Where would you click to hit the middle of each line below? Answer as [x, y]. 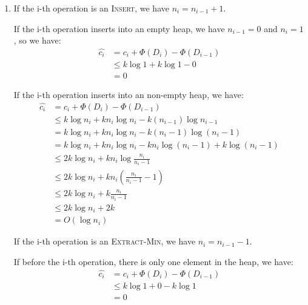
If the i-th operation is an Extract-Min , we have [105, 241]
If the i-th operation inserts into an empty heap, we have [119, 28]
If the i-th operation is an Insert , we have [91, 8]
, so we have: [37, 40]
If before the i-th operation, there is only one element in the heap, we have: [153, 262]
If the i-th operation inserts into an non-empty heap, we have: [129, 95]
